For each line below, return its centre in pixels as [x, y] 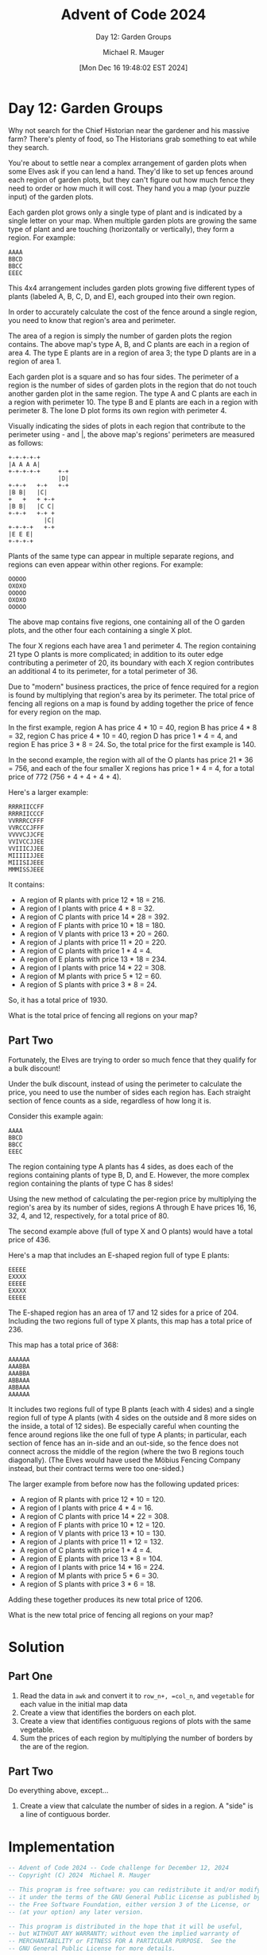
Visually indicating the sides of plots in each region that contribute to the [127, 426]
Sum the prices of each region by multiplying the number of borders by [136, 1738]
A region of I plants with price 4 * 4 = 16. [86, 1508]
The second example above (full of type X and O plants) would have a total [130, 1231]
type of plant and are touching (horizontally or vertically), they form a [121, 229]
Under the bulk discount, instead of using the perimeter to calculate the [125, 1084]
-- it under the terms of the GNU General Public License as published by [135, 1897]
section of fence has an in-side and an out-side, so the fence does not [124, 1443]
